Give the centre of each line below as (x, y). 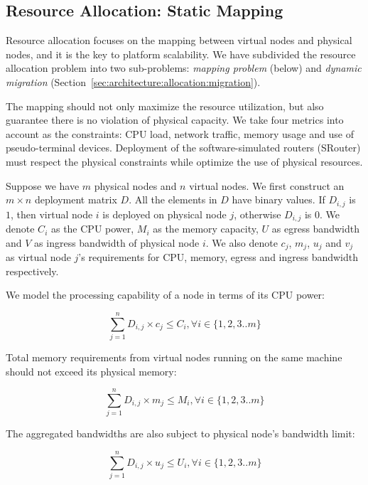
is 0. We (322, 214)
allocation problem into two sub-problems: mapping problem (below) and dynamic (184, 68)
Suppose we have (43, 185)
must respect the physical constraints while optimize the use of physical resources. (184, 161)
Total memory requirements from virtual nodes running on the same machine (174, 357)
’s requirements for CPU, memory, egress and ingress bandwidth (218, 257)
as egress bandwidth (315, 229)
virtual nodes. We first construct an (267, 185)
